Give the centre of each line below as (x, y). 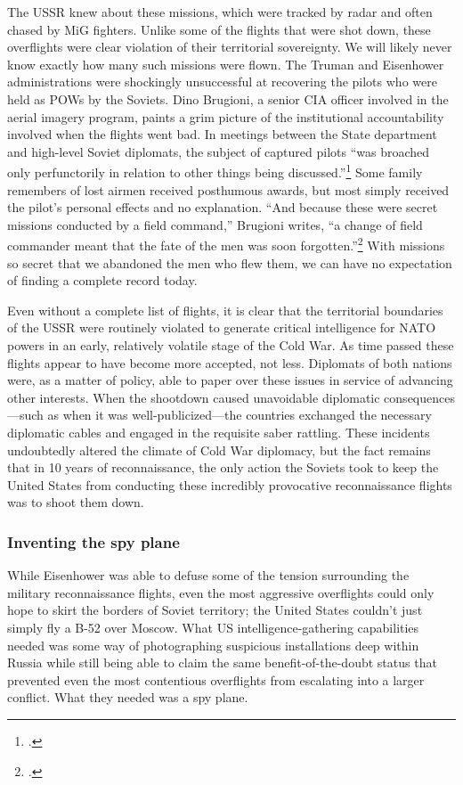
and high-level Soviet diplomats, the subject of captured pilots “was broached (219, 151)
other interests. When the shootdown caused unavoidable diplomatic (194, 397)
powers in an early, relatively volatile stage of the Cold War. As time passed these (231, 345)
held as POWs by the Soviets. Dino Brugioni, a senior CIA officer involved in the (228, 98)
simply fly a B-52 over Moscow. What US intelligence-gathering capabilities (213, 627)
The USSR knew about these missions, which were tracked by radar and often (220, 12)
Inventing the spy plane (93, 541)
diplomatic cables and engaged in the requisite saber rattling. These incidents (219, 432)
